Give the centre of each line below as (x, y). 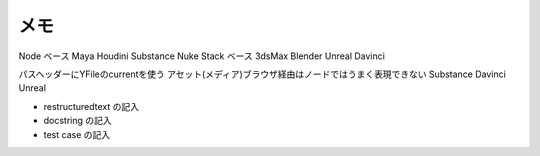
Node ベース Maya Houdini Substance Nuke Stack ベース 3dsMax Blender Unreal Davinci (201, 56)
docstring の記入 (77, 121)
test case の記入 (76, 134)
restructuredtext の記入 (91, 106)
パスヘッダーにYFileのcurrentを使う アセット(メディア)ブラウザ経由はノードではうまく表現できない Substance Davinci (262, 74)
